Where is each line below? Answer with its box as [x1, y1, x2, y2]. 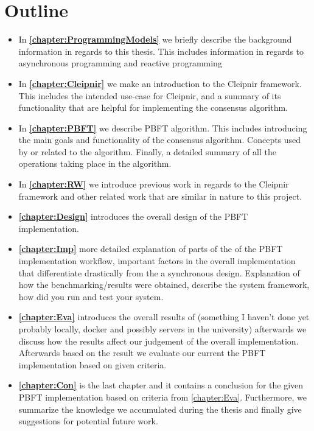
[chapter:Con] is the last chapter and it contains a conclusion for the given [18, 379, 304, 391]
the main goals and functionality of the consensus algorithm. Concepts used [18, 133, 301, 146]
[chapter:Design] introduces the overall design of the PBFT [18, 210, 248, 223]
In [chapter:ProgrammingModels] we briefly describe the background [18, 33, 292, 46]
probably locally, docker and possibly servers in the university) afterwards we [18, 323, 307, 335]
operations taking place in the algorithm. [18, 157, 172, 170]
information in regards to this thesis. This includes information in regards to [18, 44, 304, 57]
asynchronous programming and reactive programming [18, 57, 222, 69]
